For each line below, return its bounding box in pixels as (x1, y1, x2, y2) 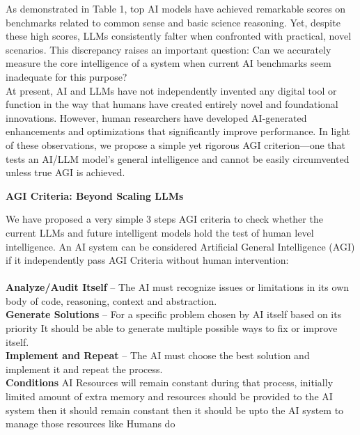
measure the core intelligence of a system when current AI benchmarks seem (6, 56, 331, 70)
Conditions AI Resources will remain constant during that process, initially (6, 375, 334, 390)
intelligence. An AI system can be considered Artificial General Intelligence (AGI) (6, 239, 355, 253)
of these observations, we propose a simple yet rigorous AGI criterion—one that (6, 137, 346, 152)
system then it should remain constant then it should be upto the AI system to (6, 402, 344, 417)
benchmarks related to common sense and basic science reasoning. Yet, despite (6, 15, 341, 29)
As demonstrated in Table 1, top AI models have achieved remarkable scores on (6, 1, 346, 15)
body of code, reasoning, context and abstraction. (6, 293, 217, 308)
